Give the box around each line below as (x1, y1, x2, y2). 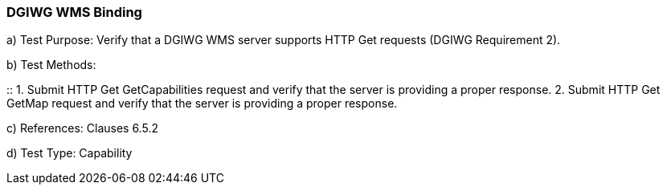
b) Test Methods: (6, 58, 96, 72)
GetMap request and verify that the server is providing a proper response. (6, 96, 398, 111)
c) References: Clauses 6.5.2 (6, 121, 158, 136)
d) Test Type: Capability (6, 146, 133, 161)
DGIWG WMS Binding (6, 4, 142, 20)
